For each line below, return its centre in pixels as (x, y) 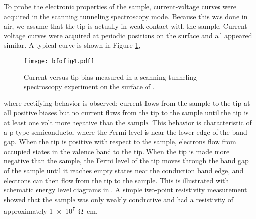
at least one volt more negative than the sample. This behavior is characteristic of (128, 122)
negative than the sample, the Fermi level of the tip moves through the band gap (126, 161)
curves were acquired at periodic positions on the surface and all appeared (140, 35)
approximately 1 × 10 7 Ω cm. (51, 210)
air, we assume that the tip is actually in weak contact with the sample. (113, 26)
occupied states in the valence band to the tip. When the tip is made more (117, 151)
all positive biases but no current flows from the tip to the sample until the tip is (126, 112)
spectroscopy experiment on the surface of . (89, 86)
